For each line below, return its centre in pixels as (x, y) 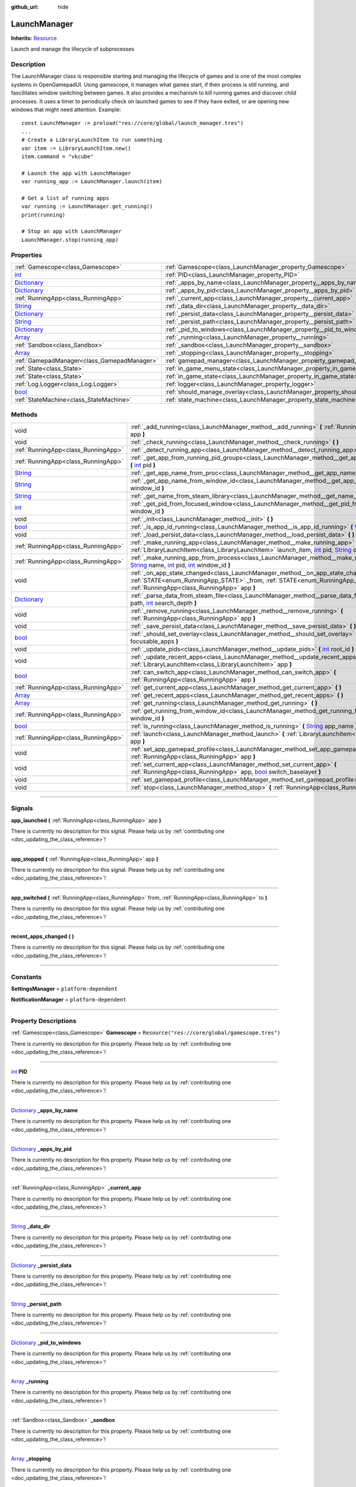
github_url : (25, 7)
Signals (22, 808)
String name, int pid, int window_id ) (180, 565)
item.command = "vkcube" (58, 156)
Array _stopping (31, 1459)
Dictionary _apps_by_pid (42, 1149)
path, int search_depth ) (163, 603)
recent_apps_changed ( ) (42, 936)
